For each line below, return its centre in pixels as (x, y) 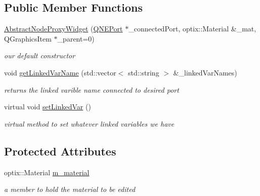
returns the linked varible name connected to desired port (92, 89)
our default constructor (40, 55)
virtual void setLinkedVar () (48, 107)
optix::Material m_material (47, 172)
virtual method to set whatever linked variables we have (89, 123)
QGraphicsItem (28, 38)
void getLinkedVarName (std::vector (60, 72)
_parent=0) (76, 38)
